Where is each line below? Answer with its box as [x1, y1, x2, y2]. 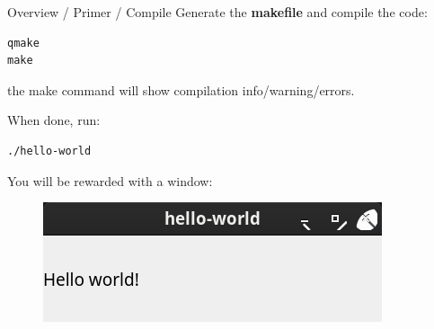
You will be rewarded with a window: [7, 171, 213, 190]
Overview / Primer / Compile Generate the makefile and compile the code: [7, 3, 428, 21]
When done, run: [7, 111, 101, 129]
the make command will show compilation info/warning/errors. [7, 80, 355, 99]
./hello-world [7, 144, 92, 157]
